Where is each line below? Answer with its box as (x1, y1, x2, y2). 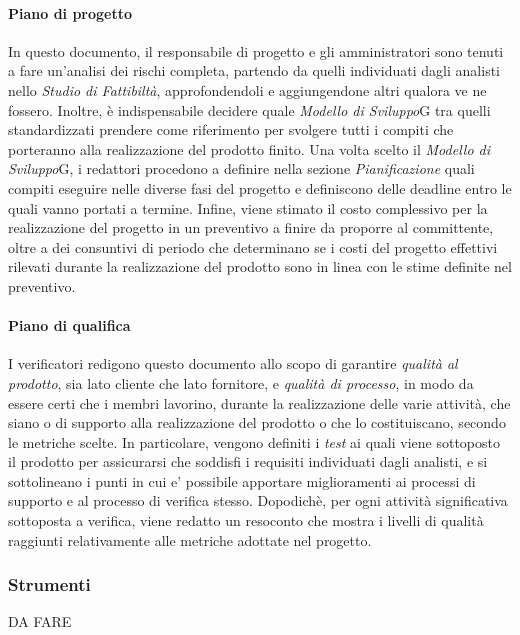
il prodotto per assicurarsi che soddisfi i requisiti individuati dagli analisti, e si (8, 451, 488, 472)
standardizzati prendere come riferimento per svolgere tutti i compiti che (8, 119, 454, 140)
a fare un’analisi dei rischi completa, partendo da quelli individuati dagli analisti (8, 60, 500, 81)
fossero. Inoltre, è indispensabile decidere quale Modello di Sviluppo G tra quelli (8, 99, 491, 120)
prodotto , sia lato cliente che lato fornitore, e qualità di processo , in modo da (8, 372, 474, 393)
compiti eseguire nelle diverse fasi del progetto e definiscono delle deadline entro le (8, 177, 512, 198)
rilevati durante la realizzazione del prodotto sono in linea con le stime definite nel (8, 256, 512, 277)
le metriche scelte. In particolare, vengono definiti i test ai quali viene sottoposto (8, 431, 500, 452)
